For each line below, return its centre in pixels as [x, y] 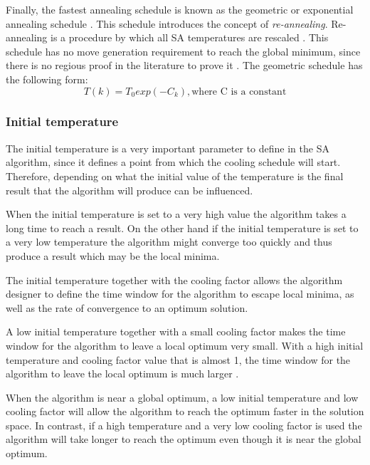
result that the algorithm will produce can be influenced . [129, 190]
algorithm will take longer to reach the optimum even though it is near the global [184, 439]
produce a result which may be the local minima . [113, 255]
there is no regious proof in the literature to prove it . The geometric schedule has [184, 65]
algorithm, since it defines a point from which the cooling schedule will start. [173, 162]
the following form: [47, 79]
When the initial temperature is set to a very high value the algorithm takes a [176, 214]
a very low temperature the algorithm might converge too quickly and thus [169, 242]
